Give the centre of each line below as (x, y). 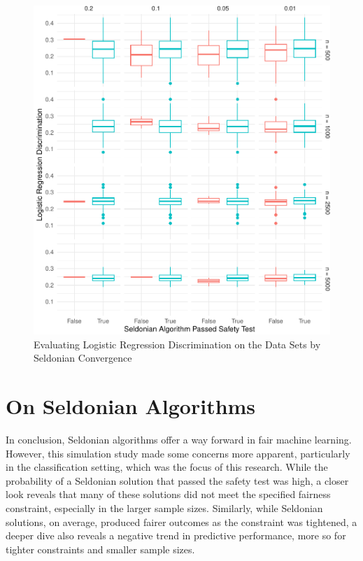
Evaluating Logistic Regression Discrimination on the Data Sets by (177, 344)
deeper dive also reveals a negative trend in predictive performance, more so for (176, 535)
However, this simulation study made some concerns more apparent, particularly (178, 453)
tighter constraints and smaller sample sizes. (100, 549)
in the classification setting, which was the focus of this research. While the (167, 467)
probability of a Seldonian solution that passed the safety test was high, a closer (177, 480)
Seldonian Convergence (83, 358)
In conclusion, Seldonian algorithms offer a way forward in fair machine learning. (179, 439)
